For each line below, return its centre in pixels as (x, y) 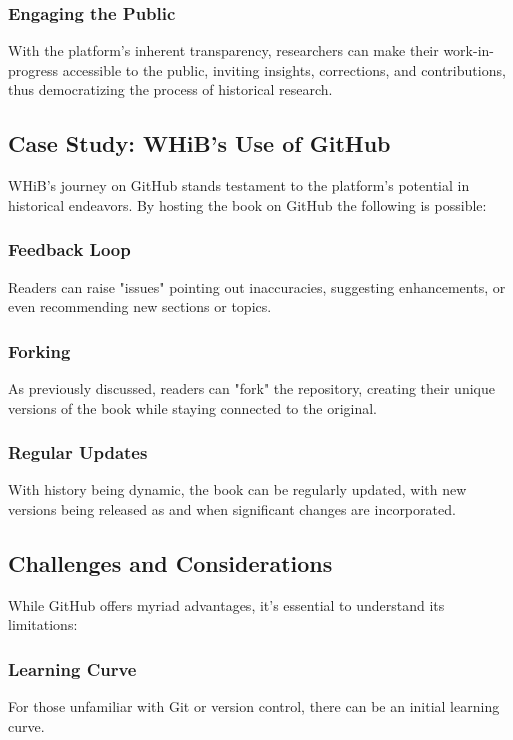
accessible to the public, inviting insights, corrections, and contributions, (284, 69)
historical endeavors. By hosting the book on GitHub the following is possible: (247, 204)
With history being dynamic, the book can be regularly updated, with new (237, 489)
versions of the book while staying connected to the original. (192, 407)
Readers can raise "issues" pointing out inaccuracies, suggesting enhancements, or (257, 286)
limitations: (43, 624)
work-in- (468, 50)
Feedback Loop (69, 249)
